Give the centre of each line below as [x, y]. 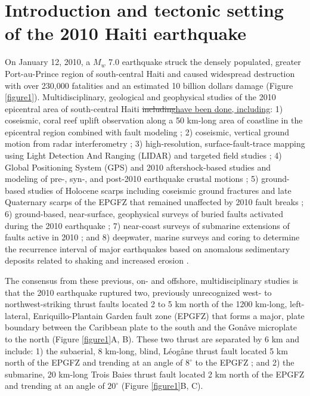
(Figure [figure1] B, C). [162, 386]
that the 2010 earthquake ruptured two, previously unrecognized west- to [138, 292]
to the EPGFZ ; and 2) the [245, 362]
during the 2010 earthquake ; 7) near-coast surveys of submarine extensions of [147, 225]
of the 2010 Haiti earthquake [126, 33]
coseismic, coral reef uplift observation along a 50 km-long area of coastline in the [154, 120]
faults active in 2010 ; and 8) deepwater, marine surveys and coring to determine [152, 237]
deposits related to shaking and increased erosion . [97, 260]
